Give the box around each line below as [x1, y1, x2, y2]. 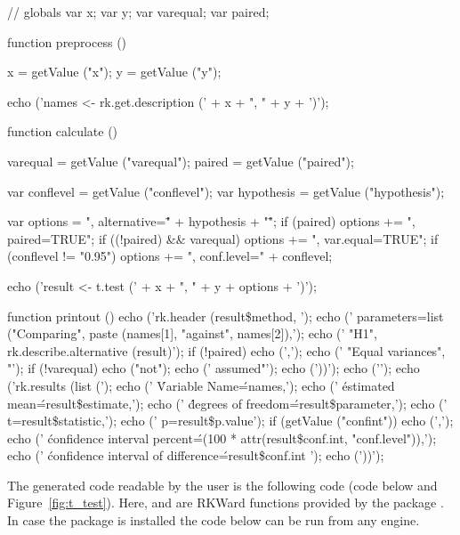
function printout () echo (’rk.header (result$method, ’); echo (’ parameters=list [7, 306, 444, 325]
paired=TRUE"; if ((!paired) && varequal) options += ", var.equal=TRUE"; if [7, 229, 439, 247]
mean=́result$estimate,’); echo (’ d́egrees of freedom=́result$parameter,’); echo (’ [7, 393, 448, 412]
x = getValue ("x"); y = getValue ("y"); [7, 62, 222, 81]
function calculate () [7, 122, 118, 141]
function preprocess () [7, 32, 127, 51]
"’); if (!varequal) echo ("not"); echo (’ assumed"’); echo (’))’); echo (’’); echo [7, 359, 420, 377]
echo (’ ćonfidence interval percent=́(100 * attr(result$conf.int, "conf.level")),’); [7, 428, 437, 447]
